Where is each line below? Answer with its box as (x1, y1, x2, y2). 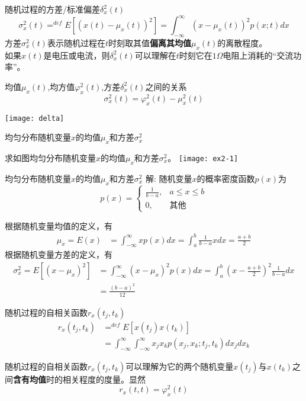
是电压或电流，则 (43, 49, 110, 61)
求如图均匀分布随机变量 (5, 152, 96, 163)
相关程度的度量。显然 (62, 373, 146, 385)
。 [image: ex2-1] (168, 152, 239, 163)
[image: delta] (5, 114, 65, 123)
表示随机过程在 (47, 36, 105, 49)
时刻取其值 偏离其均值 (108, 36, 191, 49)
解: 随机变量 (145, 172, 192, 184)
